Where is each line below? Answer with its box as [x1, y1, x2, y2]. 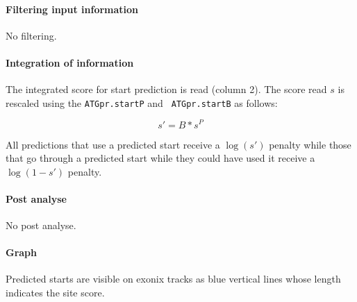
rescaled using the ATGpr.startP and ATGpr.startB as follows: [6, 95, 278, 110]
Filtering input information [6, 1, 139, 16]
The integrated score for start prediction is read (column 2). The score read [6, 82, 327, 97]
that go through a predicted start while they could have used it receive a [6, 151, 315, 165]
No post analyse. [6, 218, 76, 233]
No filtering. [6, 28, 57, 42]
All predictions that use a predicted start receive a [6, 137, 220, 151]
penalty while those [269, 137, 351, 151]
